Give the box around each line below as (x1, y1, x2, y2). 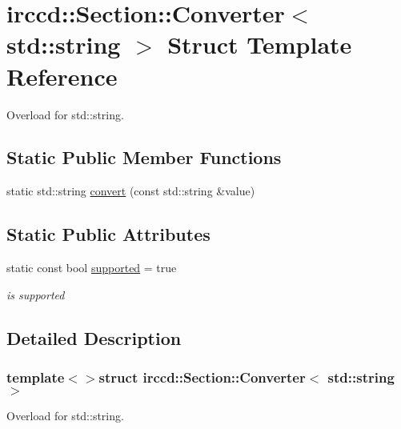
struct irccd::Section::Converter (98, 367, 306, 387)
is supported (6, 286, 65, 303)
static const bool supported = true (6, 259, 177, 276)
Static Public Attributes (6, 222, 211, 247)
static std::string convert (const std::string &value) (6, 182, 255, 199)
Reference (6, 59, 118, 92)
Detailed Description (6, 325, 182, 350)
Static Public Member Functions (6, 145, 282, 170)
